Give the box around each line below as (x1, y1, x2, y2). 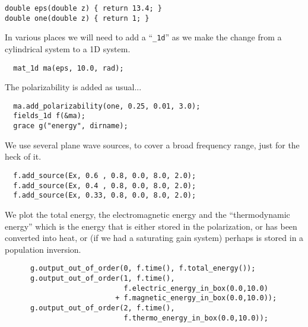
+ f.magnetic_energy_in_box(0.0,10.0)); (115, 294, 277, 303)
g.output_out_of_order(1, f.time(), (30, 274, 175, 282)
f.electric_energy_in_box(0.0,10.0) (123, 284, 268, 293)
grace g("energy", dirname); (13, 122, 128, 131)
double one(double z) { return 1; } (5, 14, 150, 23)
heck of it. (5, 150, 42, 163)
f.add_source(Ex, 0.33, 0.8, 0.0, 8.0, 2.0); (13, 191, 196, 200)
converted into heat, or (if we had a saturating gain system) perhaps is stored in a (5, 231, 304, 244)
